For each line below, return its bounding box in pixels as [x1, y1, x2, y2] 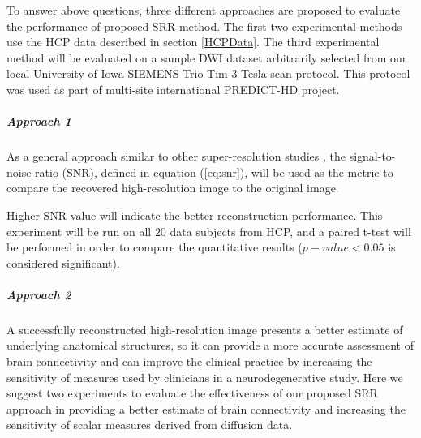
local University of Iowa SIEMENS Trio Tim [6, 65, 228, 82]
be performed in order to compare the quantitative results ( [6, 238, 303, 255]
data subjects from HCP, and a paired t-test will [170, 222, 411, 239]
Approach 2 [6, 286, 71, 303]
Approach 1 [6, 113, 71, 130]
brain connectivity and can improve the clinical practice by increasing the [6, 353, 372, 370]
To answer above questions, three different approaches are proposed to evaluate [6, 2, 401, 18]
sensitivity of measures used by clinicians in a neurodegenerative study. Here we [6, 368, 403, 385]
